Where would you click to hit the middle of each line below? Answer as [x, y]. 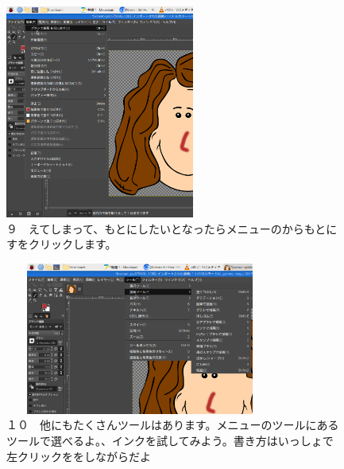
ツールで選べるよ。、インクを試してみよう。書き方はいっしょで [170, 440]
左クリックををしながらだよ [79, 456]
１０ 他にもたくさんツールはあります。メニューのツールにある [173, 425]
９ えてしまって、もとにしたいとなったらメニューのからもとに [172, 228]
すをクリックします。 [62, 244]
